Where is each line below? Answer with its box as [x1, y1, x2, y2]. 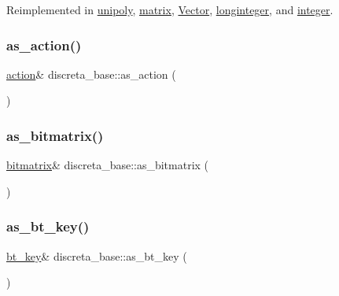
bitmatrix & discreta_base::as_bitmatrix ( [6, 157, 209, 173]
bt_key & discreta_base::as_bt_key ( [6, 247, 187, 264]
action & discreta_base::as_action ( [6, 65, 176, 82]
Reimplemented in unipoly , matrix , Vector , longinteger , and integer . [6, 2, 333, 17]
